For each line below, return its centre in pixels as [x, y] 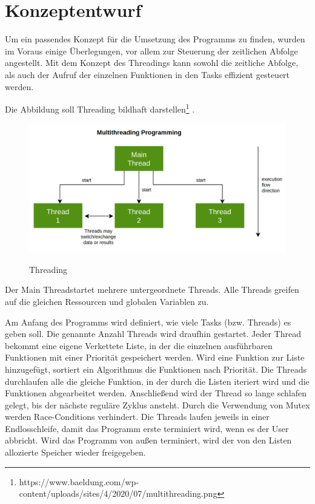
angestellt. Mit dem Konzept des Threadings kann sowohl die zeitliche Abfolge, [152, 63]
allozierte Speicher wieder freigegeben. [75, 452]
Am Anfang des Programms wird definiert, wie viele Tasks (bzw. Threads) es [148, 322]
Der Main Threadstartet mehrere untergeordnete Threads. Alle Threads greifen [152, 290]
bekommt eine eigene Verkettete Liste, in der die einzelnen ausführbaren [139, 345]
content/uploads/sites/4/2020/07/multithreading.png [118, 493]
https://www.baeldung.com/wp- [79, 481]
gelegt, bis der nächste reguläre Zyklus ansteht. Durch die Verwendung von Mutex [157, 404]
